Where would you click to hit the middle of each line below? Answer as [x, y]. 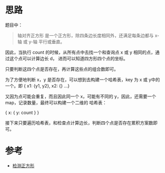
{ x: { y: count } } [22, 112]
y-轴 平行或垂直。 [47, 42]
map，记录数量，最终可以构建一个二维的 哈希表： [56, 102]
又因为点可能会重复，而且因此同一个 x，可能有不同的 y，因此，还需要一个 [81, 96]
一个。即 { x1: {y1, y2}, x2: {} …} [38, 86]
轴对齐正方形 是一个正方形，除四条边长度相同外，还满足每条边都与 [85, 35]
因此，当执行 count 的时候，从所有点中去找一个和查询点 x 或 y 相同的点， [80, 52]
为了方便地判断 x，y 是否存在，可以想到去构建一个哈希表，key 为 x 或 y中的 [82, 80]
